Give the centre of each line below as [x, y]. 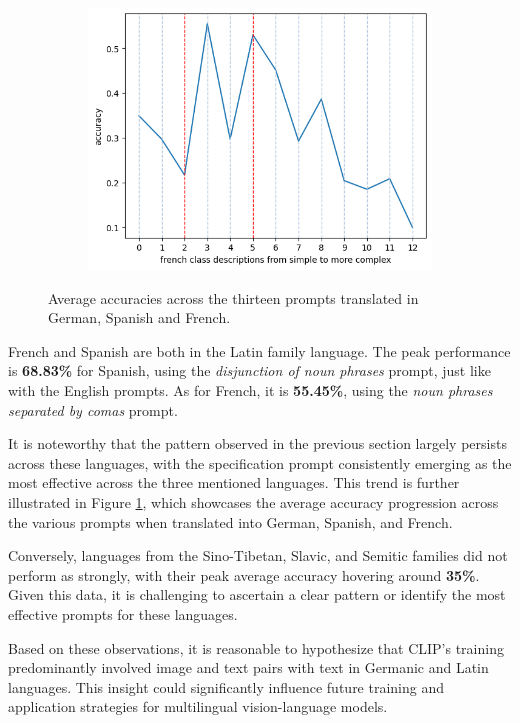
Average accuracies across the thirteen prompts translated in [233, 297]
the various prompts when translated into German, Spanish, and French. [230, 521]
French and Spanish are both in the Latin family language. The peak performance [259, 350]
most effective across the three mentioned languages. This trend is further [234, 482]
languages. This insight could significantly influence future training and [226, 686]
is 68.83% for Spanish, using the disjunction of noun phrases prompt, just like [249, 370]
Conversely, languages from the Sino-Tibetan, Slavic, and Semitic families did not [258, 555]
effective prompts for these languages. [123, 614]
